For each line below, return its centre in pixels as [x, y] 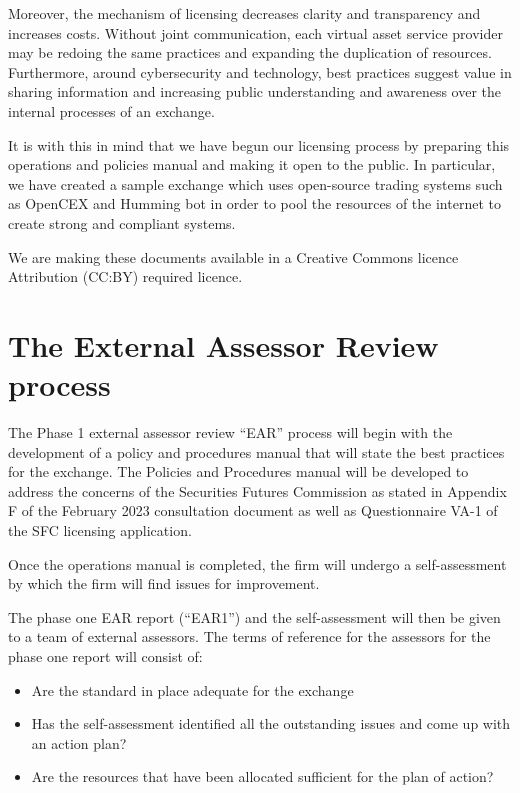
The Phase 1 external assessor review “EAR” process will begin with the [230, 432]
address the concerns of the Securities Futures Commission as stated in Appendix [257, 490]
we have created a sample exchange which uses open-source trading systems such [255, 183]
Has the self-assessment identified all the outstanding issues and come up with [271, 723]
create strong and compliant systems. [122, 222]
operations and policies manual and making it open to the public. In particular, [252, 164]
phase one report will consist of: [105, 655]
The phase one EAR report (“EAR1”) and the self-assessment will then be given [254, 616]
